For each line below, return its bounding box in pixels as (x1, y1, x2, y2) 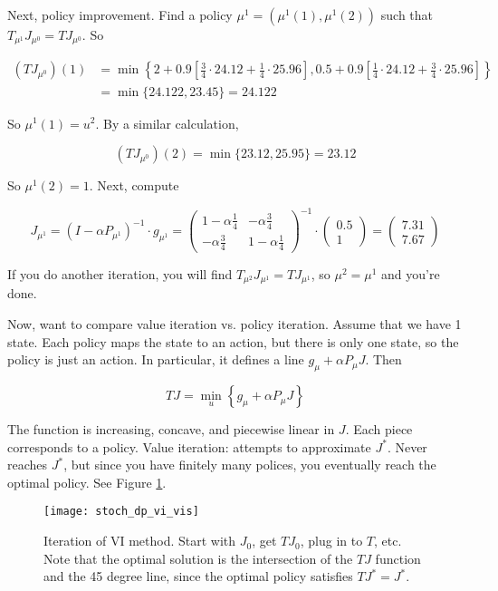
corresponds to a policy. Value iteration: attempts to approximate (7, 437, 371, 456)
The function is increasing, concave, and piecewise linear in (7, 420, 335, 439)
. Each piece (345, 420, 413, 439)
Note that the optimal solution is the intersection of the (43, 548, 353, 567)
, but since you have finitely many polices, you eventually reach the (63, 455, 436, 474)
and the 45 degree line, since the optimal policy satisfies (43, 567, 353, 586)
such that (380, 5, 434, 24)
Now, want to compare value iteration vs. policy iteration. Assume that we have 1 (7, 315, 462, 334)
